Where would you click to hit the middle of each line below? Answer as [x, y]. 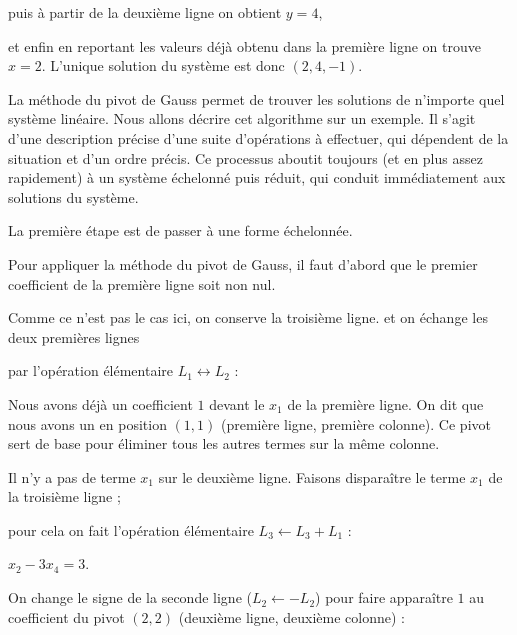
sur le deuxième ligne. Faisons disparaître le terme [312, 476]
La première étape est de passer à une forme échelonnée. [180, 230]
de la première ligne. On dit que [385, 403]
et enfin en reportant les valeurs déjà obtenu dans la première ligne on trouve [244, 45]
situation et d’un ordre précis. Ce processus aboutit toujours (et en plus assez [245, 157]
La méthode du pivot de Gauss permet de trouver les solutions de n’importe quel [256, 98]
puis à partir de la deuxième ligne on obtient [145, 12]
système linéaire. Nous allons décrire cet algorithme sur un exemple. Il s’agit [242, 118]
